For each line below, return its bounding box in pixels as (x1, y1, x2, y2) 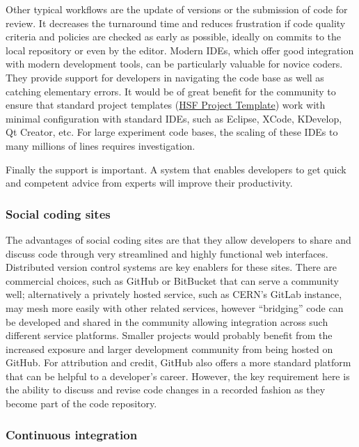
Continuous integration (6, 425, 138, 443)
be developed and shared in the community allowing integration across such (6, 314, 328, 329)
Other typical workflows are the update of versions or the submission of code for (6, 2, 348, 16)
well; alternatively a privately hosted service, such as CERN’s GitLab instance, (6, 287, 342, 301)
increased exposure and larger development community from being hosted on (6, 341, 333, 356)
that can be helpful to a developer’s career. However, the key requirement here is (6, 368, 350, 383)
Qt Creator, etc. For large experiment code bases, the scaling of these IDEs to (6, 125, 338, 139)
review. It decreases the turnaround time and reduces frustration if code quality (6, 15, 346, 30)
